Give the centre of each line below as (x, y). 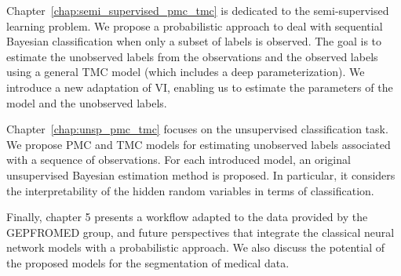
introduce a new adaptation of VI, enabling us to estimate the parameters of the (200, 87)
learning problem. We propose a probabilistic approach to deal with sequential (195, 25)
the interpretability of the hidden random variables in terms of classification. (190, 190)
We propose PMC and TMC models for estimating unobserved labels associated (199, 144)
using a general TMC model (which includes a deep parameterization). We (186, 72)
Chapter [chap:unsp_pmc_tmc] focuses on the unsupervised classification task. (197, 129)
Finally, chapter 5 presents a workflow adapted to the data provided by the (187, 217)
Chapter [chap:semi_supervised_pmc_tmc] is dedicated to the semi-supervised (198, 10)
